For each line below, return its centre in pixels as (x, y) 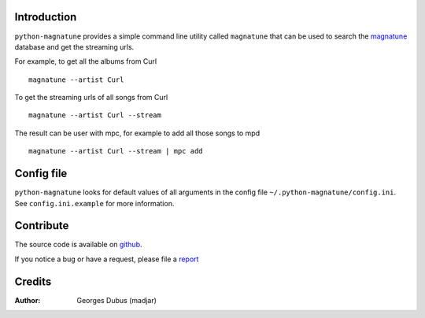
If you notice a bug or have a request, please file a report (107, 259)
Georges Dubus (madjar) (117, 300)
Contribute (42, 226)
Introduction (46, 17)
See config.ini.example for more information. (94, 203)
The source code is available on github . (78, 245)
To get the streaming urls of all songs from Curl (91, 98)
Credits (33, 281)
